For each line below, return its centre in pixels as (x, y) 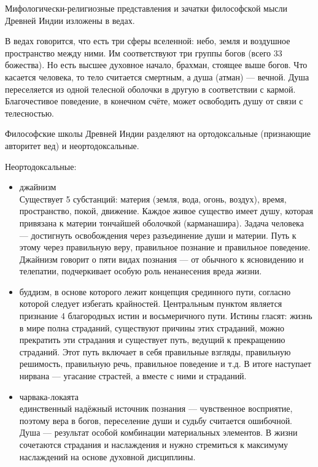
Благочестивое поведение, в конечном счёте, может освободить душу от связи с (154, 101)
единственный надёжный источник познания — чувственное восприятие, (156, 408)
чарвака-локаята (49, 396)
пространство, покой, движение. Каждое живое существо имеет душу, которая (166, 211)
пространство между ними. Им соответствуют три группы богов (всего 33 (144, 52)
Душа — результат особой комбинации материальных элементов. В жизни (158, 432)
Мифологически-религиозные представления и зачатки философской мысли (146, 8)
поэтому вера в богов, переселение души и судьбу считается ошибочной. (156, 420)
